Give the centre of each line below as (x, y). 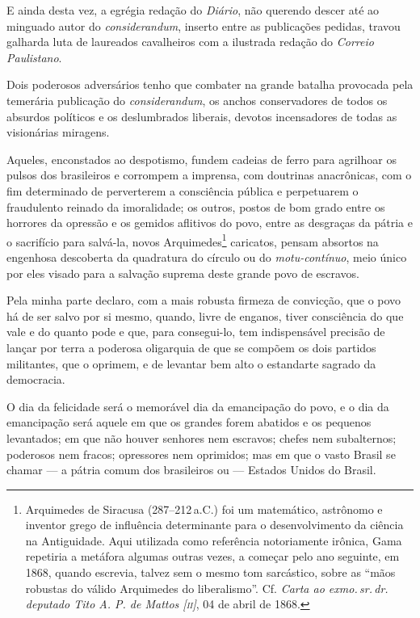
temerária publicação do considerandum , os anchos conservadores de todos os (197, 100)
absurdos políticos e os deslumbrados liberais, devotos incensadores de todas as (202, 116)
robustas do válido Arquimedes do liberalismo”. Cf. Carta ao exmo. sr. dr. (207, 588)
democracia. (36, 379)
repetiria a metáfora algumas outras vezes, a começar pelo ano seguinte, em (212, 556)
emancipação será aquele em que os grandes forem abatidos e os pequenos (189, 422)
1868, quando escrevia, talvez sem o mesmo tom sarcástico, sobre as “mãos (210, 572)
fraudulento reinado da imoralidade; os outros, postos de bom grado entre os (196, 206)
